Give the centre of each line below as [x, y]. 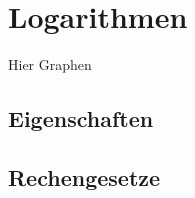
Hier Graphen [50, 64]
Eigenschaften [81, 118]
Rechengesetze [84, 176]
